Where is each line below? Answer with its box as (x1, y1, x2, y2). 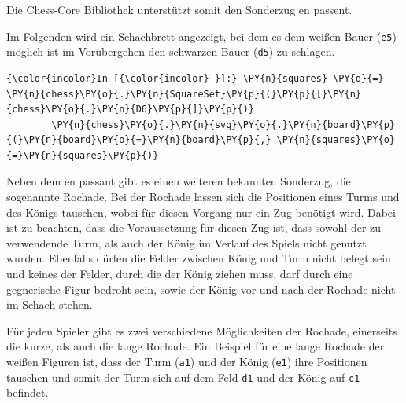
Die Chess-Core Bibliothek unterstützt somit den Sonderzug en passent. (6, 2, 352, 17)
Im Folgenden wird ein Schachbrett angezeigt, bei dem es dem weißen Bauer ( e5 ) (6, 27, 397, 44)
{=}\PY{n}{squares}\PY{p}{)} (6, 149, 159, 161)
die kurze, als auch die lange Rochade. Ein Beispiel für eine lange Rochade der (6, 338, 385, 354)
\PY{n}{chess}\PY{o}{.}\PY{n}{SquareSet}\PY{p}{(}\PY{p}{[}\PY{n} (6, 88, 362, 100)
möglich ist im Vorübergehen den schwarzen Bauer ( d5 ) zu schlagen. (6, 43, 335, 60)
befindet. (6, 384, 49, 401)
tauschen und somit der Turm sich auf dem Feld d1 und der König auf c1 (6, 368, 360, 385)
